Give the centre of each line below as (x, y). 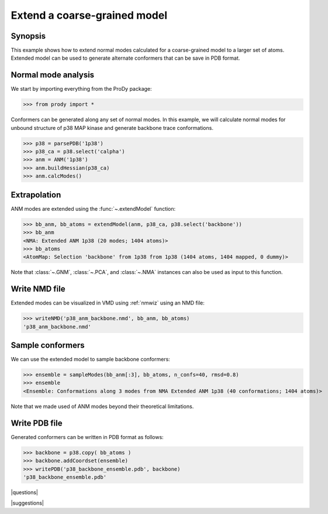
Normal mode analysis (53, 75)
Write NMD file (38, 289)
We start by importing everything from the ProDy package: (81, 89)
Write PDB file (37, 423)
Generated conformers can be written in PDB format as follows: (87, 437)
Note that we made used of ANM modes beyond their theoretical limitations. (102, 406)
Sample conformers (48, 345)
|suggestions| (27, 503)
